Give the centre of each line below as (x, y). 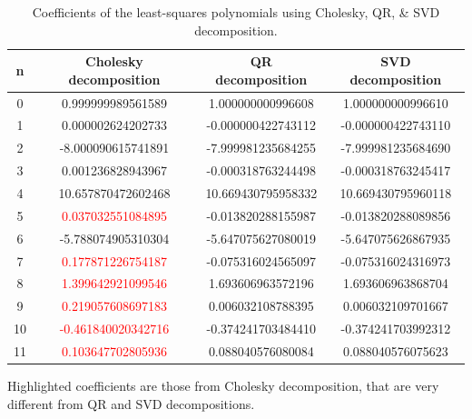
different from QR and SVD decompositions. (131, 403)
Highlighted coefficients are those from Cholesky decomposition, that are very (223, 385)
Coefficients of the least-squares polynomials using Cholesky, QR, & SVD (236, 12)
